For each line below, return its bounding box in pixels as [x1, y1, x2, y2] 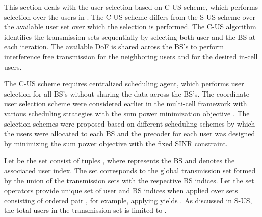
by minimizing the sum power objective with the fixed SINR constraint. [4, 138, 228, 148]
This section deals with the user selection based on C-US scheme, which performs [4, 2, 258, 12]
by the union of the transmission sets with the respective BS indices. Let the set [4, 175, 254, 185]
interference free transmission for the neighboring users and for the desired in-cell [4, 51, 258, 61]
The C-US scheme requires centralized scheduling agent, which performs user [4, 78, 244, 89]
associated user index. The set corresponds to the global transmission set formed [4, 165, 256, 175]
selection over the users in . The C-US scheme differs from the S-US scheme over [4, 11, 255, 22]
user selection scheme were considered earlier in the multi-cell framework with [4, 98, 247, 109]
